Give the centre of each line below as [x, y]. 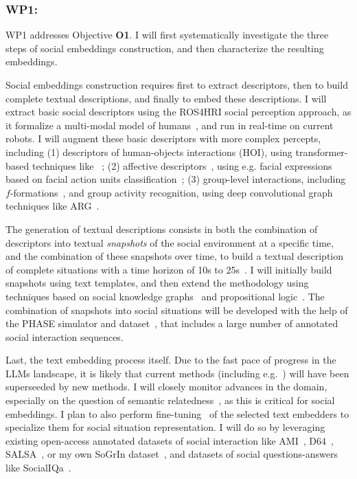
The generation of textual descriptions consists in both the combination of [162, 229]
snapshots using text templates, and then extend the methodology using [157, 283]
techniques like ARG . [53, 206]
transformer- [322, 152]
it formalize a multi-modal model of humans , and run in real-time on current [170, 125]
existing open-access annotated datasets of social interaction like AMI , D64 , [170, 440]
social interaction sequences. [65, 336]
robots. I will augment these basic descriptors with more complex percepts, [163, 138]
